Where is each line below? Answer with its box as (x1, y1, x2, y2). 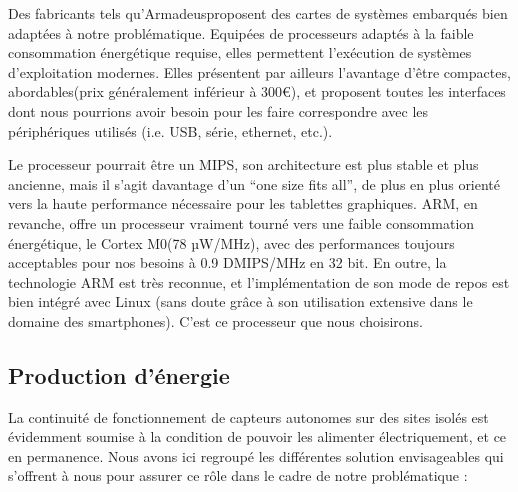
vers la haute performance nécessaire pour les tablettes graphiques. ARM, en (8, 193, 478, 214)
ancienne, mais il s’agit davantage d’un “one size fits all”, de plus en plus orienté (8, 173, 501, 194)
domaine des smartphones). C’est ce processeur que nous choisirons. (8, 310, 423, 331)
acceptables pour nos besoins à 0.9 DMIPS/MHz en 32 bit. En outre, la (8, 252, 447, 273)
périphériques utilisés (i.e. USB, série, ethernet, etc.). (8, 120, 333, 141)
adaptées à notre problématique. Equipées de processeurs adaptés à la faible (8, 22, 474, 43)
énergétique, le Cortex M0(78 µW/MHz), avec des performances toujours (8, 232, 455, 253)
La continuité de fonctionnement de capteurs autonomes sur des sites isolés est (8, 406, 489, 427)
